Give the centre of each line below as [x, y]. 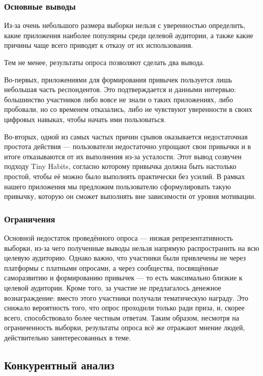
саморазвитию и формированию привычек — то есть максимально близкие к [123, 278]
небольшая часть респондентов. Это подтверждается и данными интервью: [120, 89]
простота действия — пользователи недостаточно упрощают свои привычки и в [128, 146]
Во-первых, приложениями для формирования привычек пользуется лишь [118, 79]
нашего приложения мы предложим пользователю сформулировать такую [118, 186]
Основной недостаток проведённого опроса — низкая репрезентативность [119, 237]
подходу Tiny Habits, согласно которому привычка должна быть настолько [120, 166]
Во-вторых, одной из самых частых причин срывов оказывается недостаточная [126, 136]
